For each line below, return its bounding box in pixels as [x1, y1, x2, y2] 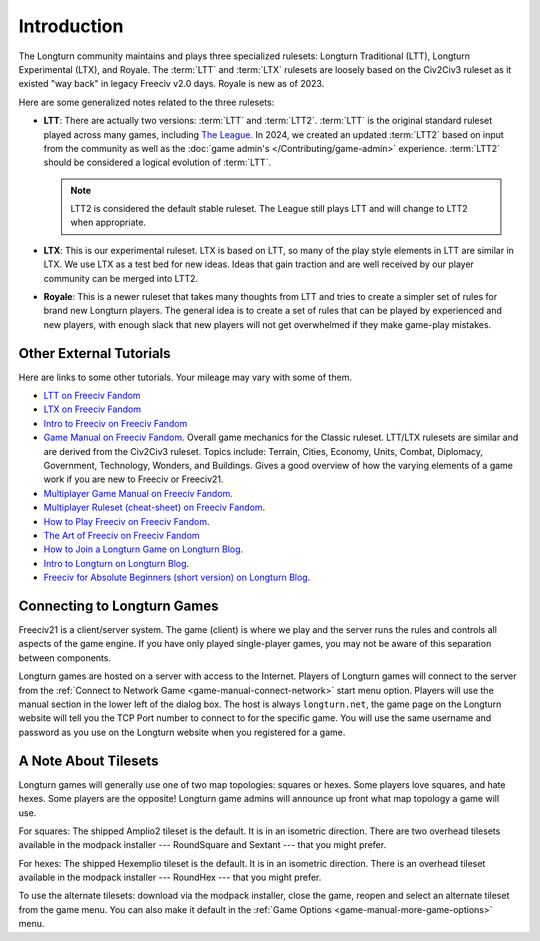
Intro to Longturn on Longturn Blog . [43, 557, 190, 569]
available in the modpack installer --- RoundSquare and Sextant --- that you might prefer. [18, 839, 387, 851]
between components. [18, 651, 112, 664]
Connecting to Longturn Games [18, 597, 219, 614]
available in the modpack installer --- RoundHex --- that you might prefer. [18, 871, 322, 884]
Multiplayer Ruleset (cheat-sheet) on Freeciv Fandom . [43, 501, 266, 514]
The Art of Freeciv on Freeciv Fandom [43, 530, 200, 541]
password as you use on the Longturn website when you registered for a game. [18, 726, 346, 738]
